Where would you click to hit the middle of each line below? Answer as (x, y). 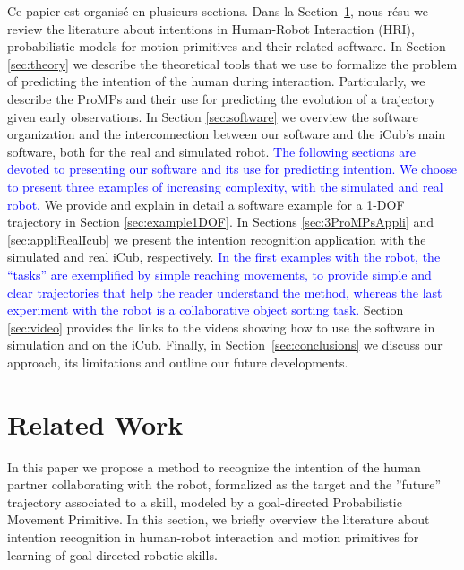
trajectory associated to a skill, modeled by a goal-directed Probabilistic (205, 501)
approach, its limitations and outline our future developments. (178, 362)
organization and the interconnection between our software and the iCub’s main (227, 134)
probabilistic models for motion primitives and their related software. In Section (227, 46)
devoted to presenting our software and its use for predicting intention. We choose (232, 169)
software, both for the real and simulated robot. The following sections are (211, 151)
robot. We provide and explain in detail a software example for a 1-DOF (206, 204)
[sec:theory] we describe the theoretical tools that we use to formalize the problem (232, 63)
